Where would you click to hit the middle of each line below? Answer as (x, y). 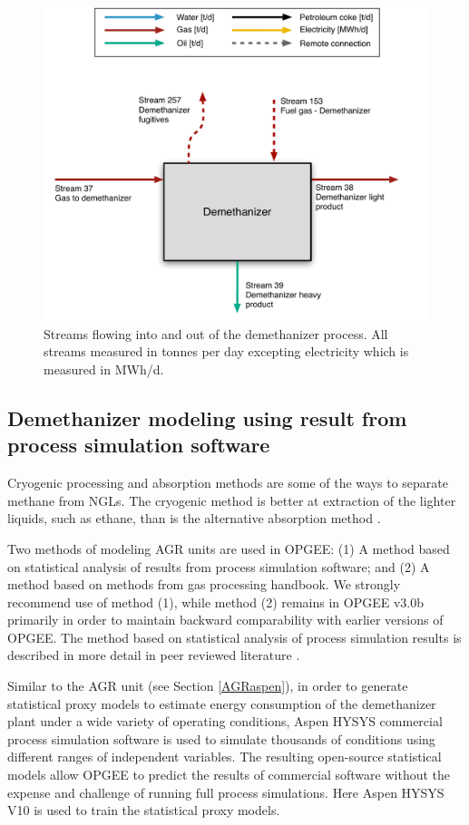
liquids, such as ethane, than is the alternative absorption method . (194, 518)
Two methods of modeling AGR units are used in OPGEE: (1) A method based (229, 548)
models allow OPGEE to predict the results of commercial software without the (229, 775)
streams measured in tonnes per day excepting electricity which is (226, 351)
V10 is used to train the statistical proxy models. (144, 810)
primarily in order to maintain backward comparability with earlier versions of (225, 620)
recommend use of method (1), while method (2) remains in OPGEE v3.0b (216, 602)
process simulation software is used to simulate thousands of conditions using (221, 738)
